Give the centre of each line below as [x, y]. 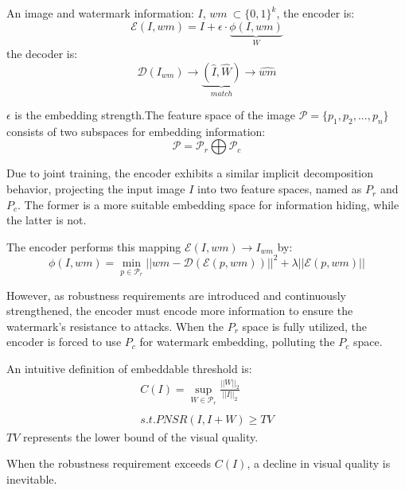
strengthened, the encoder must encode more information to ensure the [180, 311]
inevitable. [32, 478]
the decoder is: [42, 54]
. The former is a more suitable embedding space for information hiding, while [208, 204]
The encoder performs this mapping [94, 246]
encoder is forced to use [64, 342]
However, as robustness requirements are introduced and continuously [176, 295]
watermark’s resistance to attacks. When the [115, 326]
